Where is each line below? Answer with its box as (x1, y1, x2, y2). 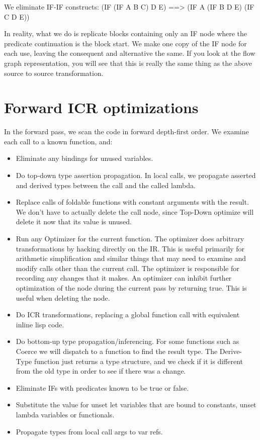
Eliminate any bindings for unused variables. (16, 153, 153, 163)
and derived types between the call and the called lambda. (16, 180, 196, 190)
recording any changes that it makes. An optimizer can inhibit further (16, 273, 232, 283)
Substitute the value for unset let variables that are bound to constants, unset (16, 399, 256, 410)
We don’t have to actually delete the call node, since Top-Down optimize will (16, 206, 254, 217)
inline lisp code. (16, 319, 64, 329)
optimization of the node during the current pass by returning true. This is (16, 283, 247, 293)
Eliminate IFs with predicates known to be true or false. (16, 382, 189, 393)
